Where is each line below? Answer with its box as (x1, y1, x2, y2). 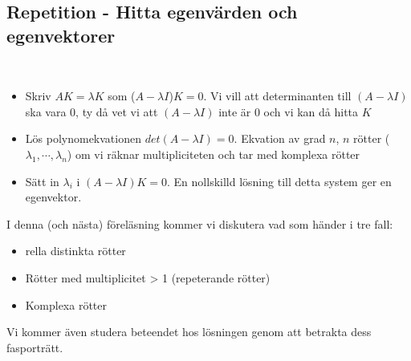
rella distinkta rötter (25, 242, 126, 259)
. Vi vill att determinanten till (203, 87, 352, 104)
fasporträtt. (6, 339, 63, 355)
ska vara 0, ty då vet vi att (25, 103, 158, 120)
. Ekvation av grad (234, 130, 326, 147)
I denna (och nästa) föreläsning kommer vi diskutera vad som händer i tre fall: (6, 215, 393, 232)
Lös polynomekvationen (25, 130, 141, 147)
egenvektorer (6, 22, 116, 47)
